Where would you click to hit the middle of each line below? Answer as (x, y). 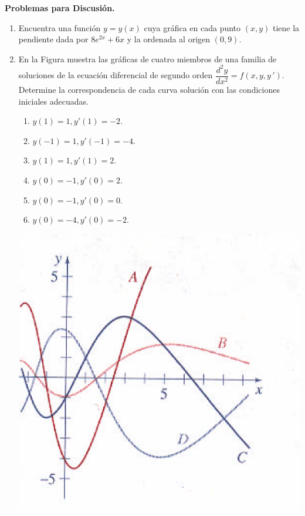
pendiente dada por (53, 39)
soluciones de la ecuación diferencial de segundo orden (116, 75)
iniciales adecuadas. (53, 101)
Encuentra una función (60, 27)
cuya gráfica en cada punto (192, 27)
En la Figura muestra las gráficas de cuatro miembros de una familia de (148, 58)
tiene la (286, 27)
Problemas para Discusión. (60, 8)
